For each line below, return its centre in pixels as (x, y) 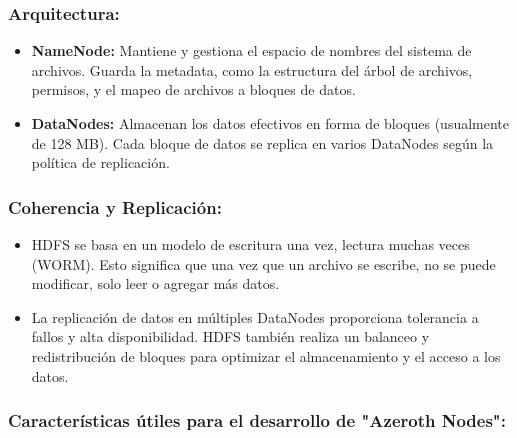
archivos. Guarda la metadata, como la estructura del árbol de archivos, (252, 69)
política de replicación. (100, 162)
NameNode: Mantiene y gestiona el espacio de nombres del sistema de (251, 50)
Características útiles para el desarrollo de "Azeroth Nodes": (257, 420)
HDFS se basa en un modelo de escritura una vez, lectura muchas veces (250, 244)
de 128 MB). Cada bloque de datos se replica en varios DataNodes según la (262, 142)
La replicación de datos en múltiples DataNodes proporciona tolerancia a (255, 316)
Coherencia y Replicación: (115, 206)
